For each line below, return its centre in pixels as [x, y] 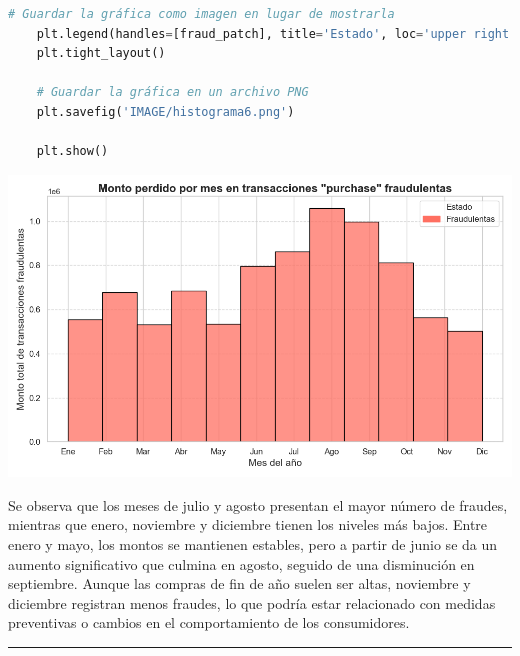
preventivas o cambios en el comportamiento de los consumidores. [209, 622]
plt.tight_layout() [101, 53]
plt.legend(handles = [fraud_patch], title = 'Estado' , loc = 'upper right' [276, 33]
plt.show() [72, 151]
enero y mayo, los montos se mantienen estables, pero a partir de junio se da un [253, 543]
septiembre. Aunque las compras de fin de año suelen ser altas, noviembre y [239, 583]
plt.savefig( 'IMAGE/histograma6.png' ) [165, 111]
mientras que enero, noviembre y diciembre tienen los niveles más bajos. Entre [248, 524]
